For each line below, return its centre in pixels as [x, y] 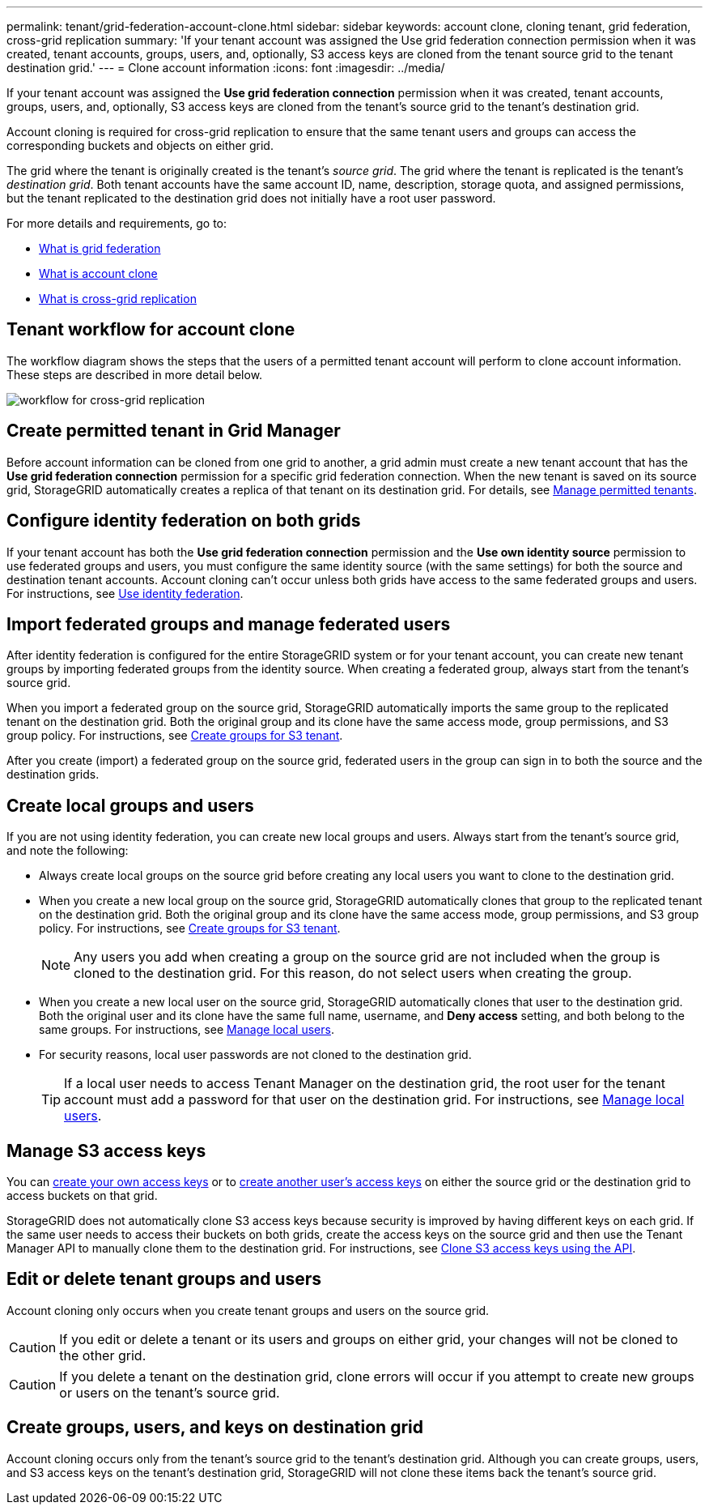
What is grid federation [100, 248]
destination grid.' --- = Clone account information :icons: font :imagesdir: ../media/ [226, 68]
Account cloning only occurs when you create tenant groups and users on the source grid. [248, 1310]
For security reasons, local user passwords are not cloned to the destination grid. [255, 1055]
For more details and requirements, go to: [117, 223]
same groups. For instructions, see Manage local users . [187, 1030]
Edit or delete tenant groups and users [164, 1279]
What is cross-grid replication [118, 299]
